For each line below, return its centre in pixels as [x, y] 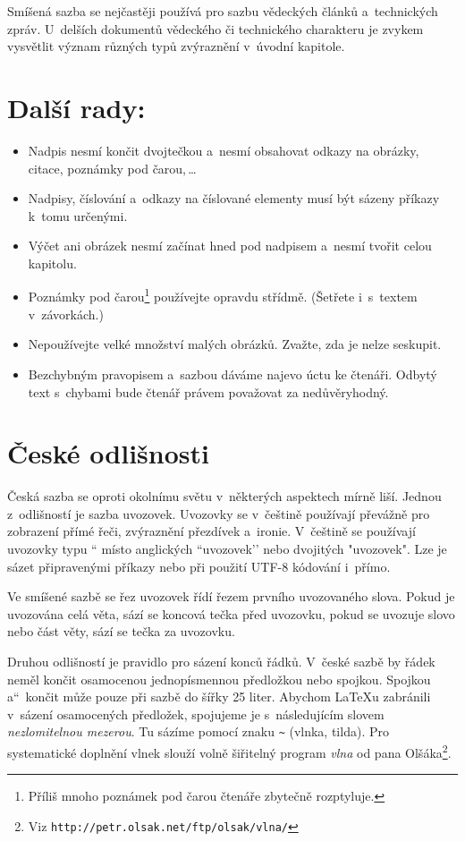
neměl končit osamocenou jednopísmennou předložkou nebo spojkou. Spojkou [219, 679]
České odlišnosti [108, 453]
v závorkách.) [66, 314]
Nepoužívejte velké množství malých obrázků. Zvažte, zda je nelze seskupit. [235, 344]
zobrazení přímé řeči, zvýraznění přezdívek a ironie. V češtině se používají [211, 531]
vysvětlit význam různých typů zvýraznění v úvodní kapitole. [176, 46]
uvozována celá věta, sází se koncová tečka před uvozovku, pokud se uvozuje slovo [231, 613]
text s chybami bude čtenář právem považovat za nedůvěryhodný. [208, 391]
